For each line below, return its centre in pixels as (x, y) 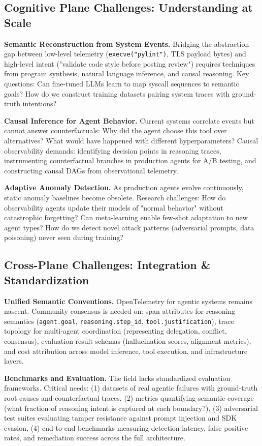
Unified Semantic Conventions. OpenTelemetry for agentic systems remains (128, 301)
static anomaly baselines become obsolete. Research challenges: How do (115, 197)
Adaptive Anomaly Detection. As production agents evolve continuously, (124, 187)
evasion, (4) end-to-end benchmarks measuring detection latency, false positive (126, 427)
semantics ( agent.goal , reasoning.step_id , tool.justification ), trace (119, 321)
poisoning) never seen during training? (64, 237)
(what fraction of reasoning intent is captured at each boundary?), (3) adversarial (131, 408)
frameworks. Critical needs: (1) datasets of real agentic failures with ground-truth (131, 388)
